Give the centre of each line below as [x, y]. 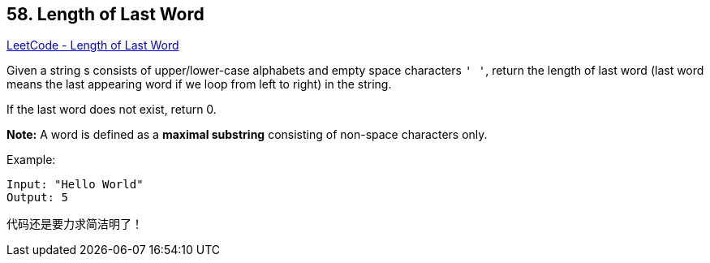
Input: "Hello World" [75, 185]
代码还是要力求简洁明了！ [75, 224]
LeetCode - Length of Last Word [93, 45]
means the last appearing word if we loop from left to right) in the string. [199, 84]
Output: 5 [37, 198]
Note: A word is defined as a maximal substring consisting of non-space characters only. [247, 135]
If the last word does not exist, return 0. [112, 110]
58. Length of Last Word [105, 14]
